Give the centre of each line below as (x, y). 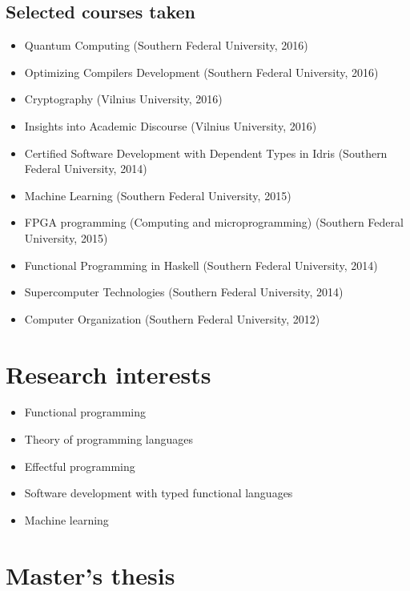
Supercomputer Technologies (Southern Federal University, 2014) (184, 292)
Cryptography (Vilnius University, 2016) (123, 99)
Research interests (109, 374)
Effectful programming (80, 466)
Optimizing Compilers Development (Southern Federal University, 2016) (201, 72)
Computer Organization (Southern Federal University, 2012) (172, 318)
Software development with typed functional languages (159, 493)
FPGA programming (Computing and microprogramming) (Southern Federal (214, 222)
